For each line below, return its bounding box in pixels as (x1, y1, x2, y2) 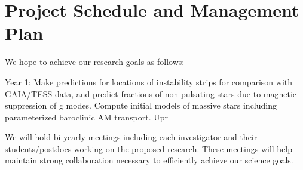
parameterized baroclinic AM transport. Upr (5, 110, 168, 123)
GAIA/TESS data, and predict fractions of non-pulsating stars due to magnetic (5, 87, 297, 100)
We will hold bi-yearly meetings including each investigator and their (5, 131, 258, 143)
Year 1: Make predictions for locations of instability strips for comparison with (5, 75, 293, 88)
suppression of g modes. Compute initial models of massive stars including (5, 99, 277, 112)
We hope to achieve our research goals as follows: (5, 55, 185, 68)
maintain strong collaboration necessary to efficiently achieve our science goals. (5, 154, 293, 166)
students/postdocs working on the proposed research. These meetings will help (5, 142, 293, 154)
